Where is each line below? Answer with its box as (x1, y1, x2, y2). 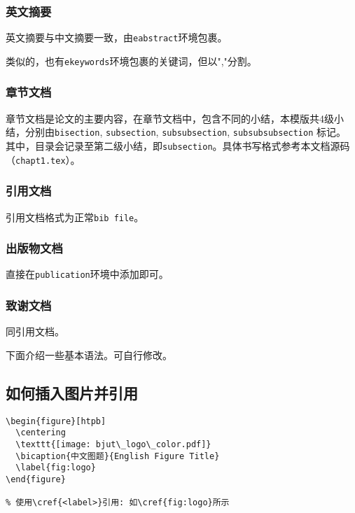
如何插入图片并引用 (6, 381, 138, 403)
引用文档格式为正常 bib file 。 (6, 209, 144, 224)
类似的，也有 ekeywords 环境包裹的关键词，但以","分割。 (6, 53, 257, 68)
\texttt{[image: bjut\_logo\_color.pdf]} (15, 439, 211, 449)
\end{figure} (6, 474, 66, 484)
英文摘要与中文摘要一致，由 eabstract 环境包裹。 (6, 30, 228, 45)
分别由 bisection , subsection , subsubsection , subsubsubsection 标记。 (25, 125, 347, 139)
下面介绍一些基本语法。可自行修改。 (6, 347, 172, 362)
